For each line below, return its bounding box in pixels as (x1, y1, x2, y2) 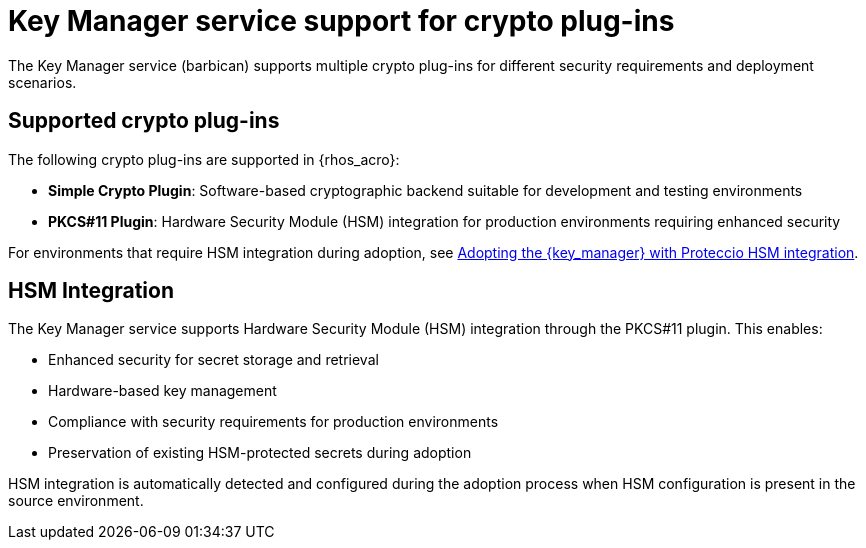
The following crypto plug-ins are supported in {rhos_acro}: (8, 150, 400, 168)
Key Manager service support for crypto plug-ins (8, 4, 675, 38)
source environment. (8, 492, 144, 510)
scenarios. (8, 73, 77, 91)
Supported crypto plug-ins (8, 108, 280, 134)
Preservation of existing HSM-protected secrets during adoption (48, 444, 472, 462)
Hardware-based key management (48, 382, 277, 400)
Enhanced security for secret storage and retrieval (48, 351, 379, 369)
